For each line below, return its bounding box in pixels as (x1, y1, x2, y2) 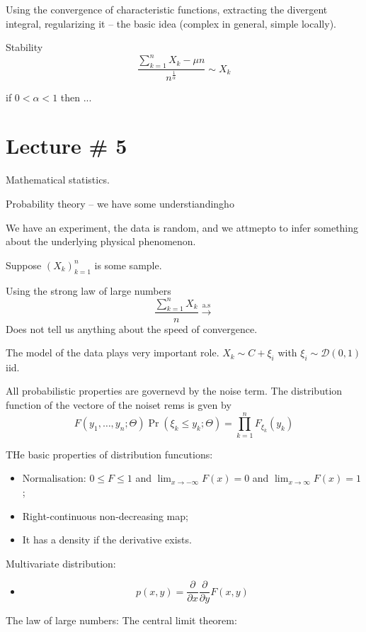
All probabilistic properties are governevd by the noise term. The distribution (6, 383, 343, 398)
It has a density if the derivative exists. (22, 532, 192, 547)
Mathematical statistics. (6, 172, 110, 187)
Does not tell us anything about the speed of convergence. (6, 321, 258, 336)
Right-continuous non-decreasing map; (22, 508, 188, 523)
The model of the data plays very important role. (6, 345, 219, 360)
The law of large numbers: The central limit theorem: (6, 613, 237, 628)
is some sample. (94, 257, 162, 272)
